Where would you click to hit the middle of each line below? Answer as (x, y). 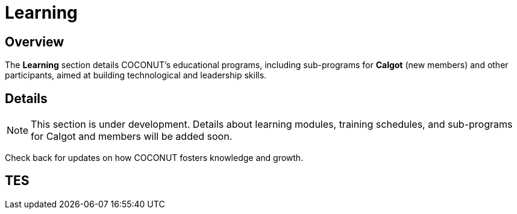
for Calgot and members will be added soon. (132, 137)
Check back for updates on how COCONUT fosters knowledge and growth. (154, 158)
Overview (35, 42)
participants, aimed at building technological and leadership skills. (136, 75)
